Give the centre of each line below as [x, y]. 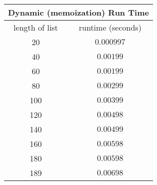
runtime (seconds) [110, 27]
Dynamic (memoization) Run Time [78, 12]
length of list [36, 27]
